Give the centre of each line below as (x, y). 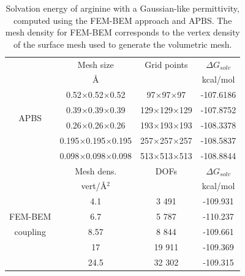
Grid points (166, 64)
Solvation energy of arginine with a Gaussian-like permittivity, (123, 8)
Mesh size (96, 64)
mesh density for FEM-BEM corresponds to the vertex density (123, 32)
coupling (30, 231)
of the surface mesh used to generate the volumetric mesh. (123, 44)
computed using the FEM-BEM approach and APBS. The (123, 20)
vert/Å (94, 186)
